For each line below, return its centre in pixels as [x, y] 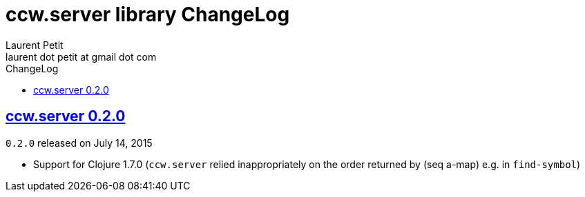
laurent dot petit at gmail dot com [81, 56]
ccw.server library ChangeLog [148, 14]
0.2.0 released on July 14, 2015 [79, 143]
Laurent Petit [35, 45]
